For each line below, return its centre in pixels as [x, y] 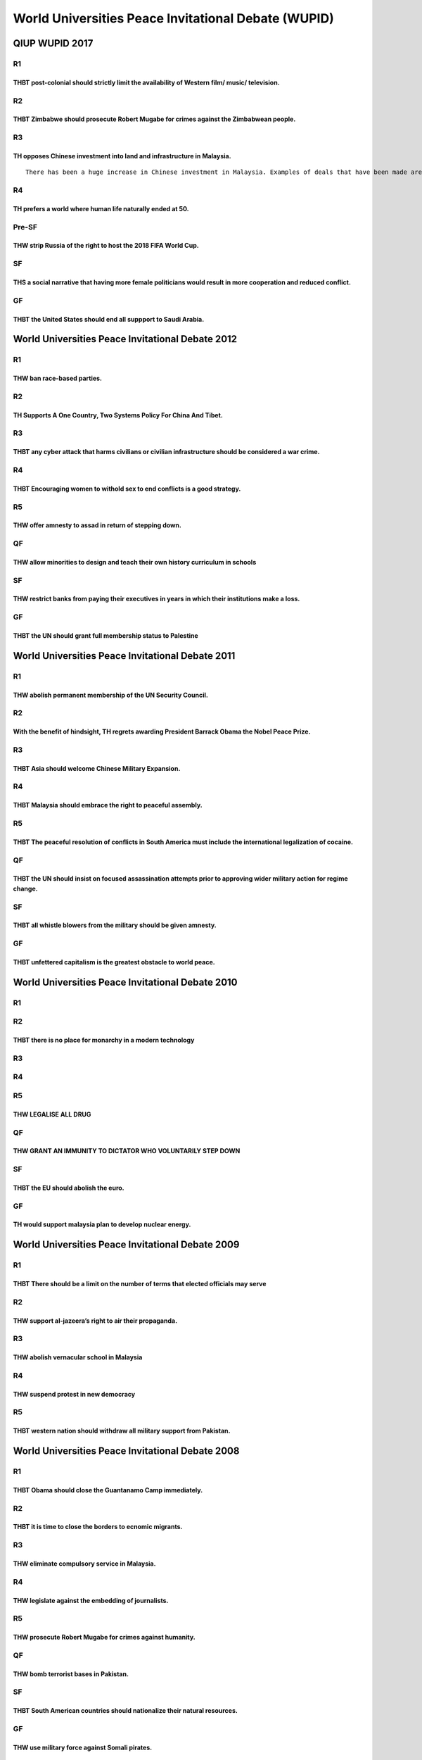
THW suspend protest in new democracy [74, 1394]
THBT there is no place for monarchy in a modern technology [104, 1040]
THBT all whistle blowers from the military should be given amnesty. [115, 925]
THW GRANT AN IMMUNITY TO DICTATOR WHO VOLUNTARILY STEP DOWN [127, 1151]
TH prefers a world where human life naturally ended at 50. [101, 208]
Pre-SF [25, 227]
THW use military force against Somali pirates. [83, 1747]
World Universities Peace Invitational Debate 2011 [124, 656]
